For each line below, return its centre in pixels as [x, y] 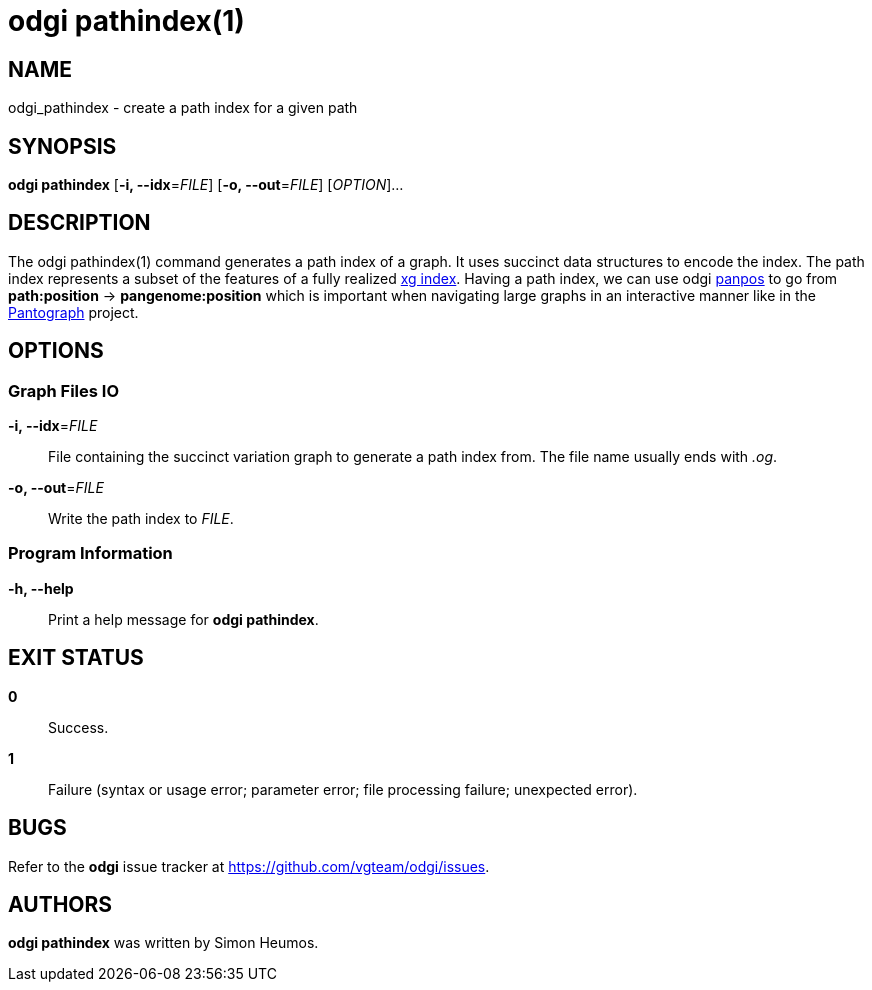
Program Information [90, 553]
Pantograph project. [73, 312]
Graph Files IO [64, 390]
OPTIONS [56, 351]
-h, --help [41, 588]
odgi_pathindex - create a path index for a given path [183, 108]
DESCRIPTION [79, 223]
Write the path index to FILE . [141, 519]
